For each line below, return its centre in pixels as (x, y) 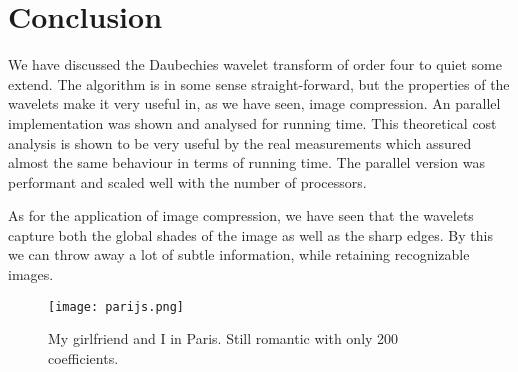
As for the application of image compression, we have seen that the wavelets (241, 215)
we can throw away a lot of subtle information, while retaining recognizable (239, 254)
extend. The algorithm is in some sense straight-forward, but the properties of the (259, 83)
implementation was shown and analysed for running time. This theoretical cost (252, 122)
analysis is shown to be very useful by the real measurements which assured (240, 142)
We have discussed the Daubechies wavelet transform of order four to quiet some (255, 64)
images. (31, 274)
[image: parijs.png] (116, 306)
